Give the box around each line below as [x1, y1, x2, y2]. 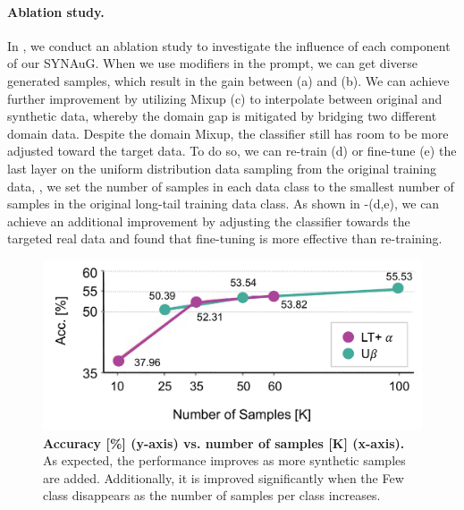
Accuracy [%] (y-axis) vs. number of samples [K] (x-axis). [43, 433, 405, 452]
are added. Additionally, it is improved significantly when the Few [43, 468, 404, 487]
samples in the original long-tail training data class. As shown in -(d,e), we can [7, 194, 440, 213]
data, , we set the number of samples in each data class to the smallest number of [7, 176, 454, 195]
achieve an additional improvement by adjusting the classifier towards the [7, 211, 410, 230]
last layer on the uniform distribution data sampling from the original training [7, 158, 437, 177]
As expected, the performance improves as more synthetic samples [43, 451, 406, 470]
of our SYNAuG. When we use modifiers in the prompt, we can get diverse [7, 54, 418, 72]
